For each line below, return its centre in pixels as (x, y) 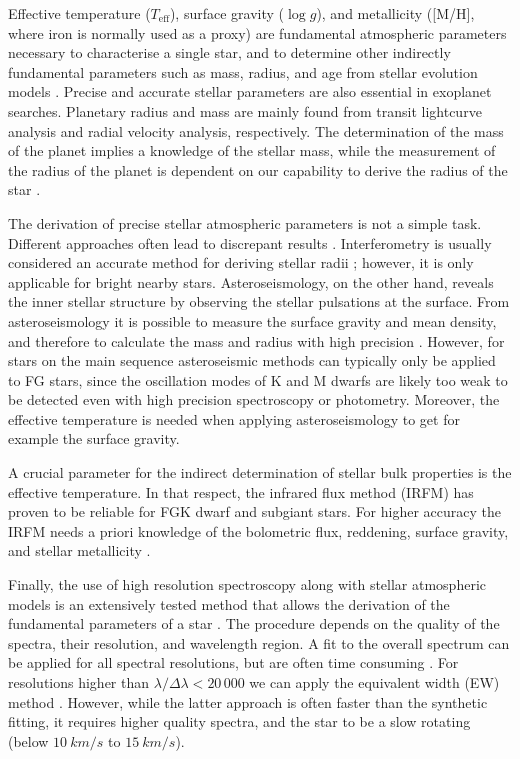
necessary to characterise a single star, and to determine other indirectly (229, 52)
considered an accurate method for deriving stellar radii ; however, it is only (241, 262)
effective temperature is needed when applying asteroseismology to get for (234, 418)
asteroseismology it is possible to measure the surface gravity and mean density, (252, 320)
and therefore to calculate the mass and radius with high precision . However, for (256, 340)
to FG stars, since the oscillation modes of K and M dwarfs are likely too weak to (258, 379)
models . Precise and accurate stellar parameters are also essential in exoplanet (250, 91)
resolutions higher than (79, 682)
